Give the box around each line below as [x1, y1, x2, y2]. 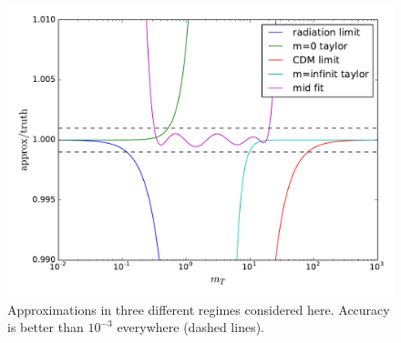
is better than [7, 318, 84, 337]
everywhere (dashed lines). [117, 318, 264, 337]
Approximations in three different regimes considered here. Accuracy [7, 299, 390, 318]
